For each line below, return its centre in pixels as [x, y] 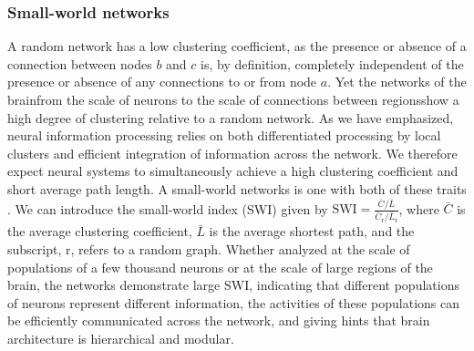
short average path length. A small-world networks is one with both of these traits [237, 188]
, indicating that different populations [354, 285]
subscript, [35, 248]
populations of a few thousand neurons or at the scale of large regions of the [220, 267]
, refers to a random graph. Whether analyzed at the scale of [240, 248]
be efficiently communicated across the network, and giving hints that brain [219, 320]
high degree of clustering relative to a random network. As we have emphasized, [231, 117]
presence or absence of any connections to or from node [162, 82]
